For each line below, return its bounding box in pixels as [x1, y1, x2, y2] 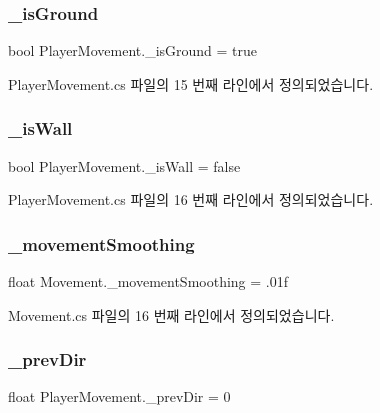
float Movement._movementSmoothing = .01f [8, 271, 288, 292]
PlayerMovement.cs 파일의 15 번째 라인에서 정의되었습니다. [8, 73, 374, 94]
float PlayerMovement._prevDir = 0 [8, 386, 231, 407]
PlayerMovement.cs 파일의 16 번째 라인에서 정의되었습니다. [8, 189, 374, 210]
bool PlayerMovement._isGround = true [8, 40, 258, 61]
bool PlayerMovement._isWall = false [8, 155, 241, 176]
